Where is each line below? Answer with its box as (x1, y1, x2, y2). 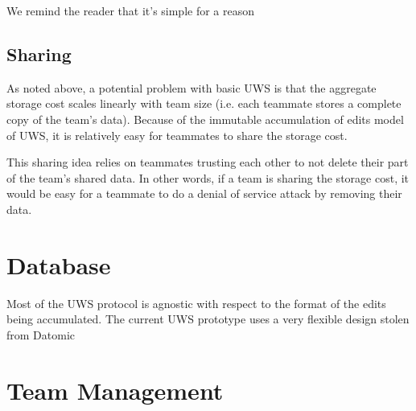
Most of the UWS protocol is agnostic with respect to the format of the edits (6, 294, 386, 311)
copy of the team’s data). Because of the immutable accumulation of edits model (6, 110, 404, 127)
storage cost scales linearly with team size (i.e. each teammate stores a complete (6, 95, 402, 112)
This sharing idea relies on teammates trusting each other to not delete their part (6, 154, 409, 171)
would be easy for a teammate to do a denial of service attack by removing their (6, 185, 402, 202)
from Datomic (6, 326, 76, 343)
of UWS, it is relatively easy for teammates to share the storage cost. (6, 126, 348, 143)
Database (6, 248, 111, 281)
